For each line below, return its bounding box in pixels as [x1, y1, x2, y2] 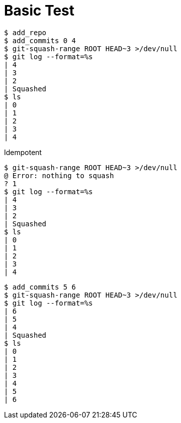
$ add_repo [4, 28, 47, 37]
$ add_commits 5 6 [4, 283, 76, 291]
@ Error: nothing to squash [4, 171, 114, 180]
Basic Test [4, 2, 75, 19]
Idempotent [4, 148, 42, 157]
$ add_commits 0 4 [4, 36, 76, 45]
